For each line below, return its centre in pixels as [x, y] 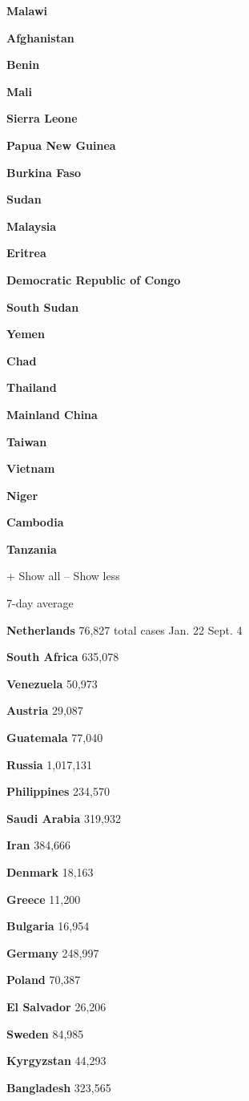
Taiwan [27, 441]
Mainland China [52, 414]
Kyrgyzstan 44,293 [56, 1061]
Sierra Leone [42, 118]
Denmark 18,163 [50, 872]
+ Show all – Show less [63, 576]
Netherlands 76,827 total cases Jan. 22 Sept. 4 [124, 629]
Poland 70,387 [44, 980]
